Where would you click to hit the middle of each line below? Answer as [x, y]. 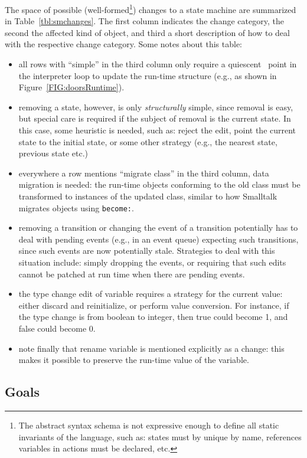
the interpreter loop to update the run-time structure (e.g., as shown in [148, 75]
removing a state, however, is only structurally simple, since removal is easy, [156, 107]
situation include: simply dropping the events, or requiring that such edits [152, 262]
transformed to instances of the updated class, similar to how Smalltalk [148, 196]
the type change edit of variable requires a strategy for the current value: [151, 294]
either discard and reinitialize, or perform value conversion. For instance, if [154, 305]
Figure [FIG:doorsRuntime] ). [71, 87]
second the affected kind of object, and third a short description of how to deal [147, 32]
